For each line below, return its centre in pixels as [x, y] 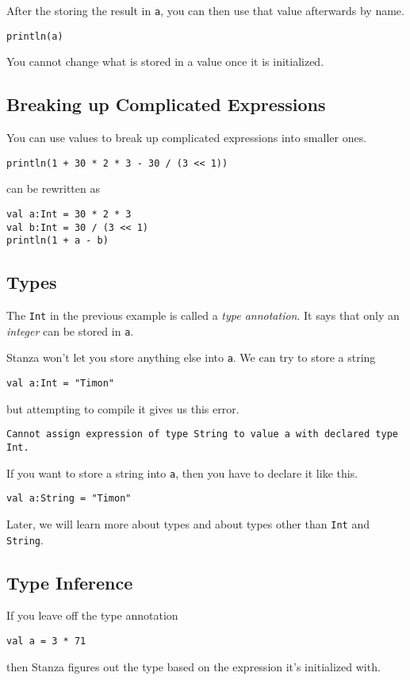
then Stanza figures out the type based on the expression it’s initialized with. [194, 666]
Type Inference [70, 582]
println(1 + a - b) [57, 241]
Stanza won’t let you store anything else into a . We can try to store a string [191, 357]
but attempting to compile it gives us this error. [123, 408]
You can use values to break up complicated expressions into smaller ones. [187, 138]
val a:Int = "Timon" [61, 384]
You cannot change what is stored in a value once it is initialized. [165, 61]
